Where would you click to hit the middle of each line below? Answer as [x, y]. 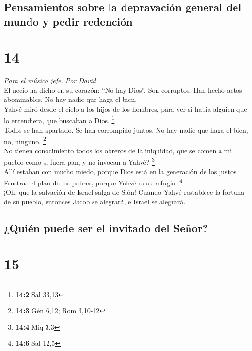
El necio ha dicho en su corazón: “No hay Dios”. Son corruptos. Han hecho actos [123, 90]
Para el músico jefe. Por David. [51, 80]
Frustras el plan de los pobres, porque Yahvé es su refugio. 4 [93, 182]
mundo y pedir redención [68, 21]
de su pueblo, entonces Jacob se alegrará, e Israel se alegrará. [95, 202]
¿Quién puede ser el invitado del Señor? [106, 228]
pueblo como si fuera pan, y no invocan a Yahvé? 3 [79, 161]
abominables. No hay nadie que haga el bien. [71, 99]
